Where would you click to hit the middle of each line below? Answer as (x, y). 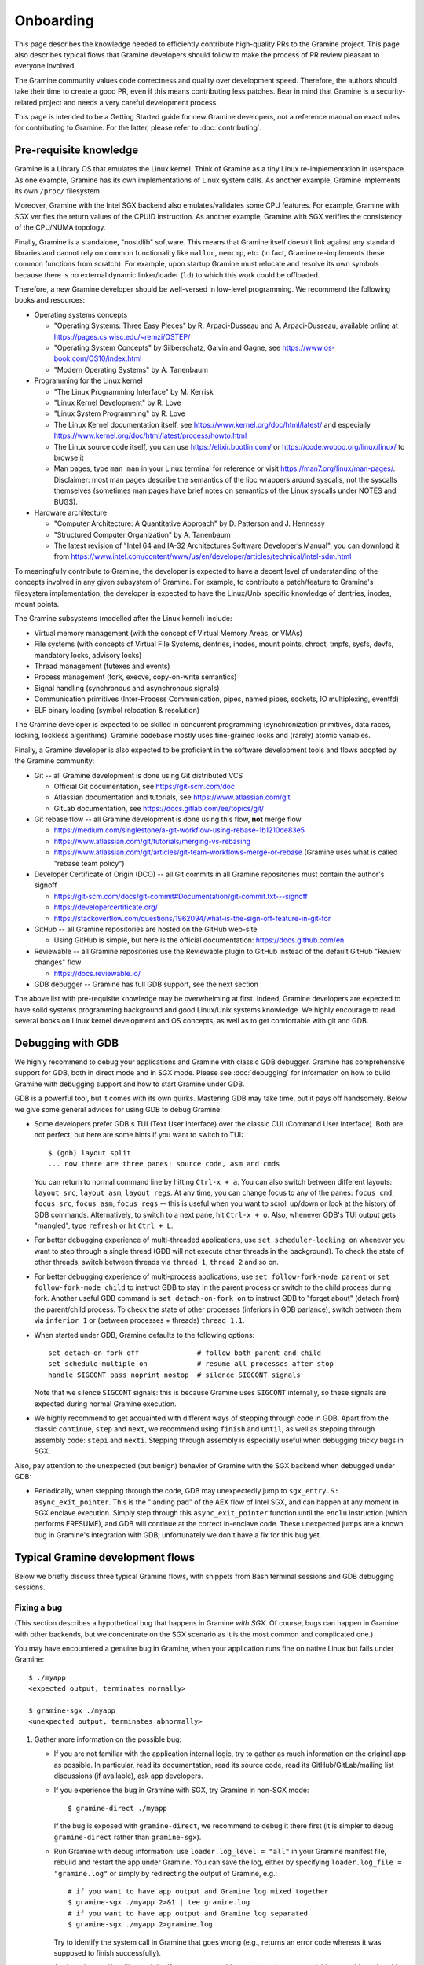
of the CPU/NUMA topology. (60, 227)
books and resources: (50, 300)
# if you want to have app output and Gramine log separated (188, 1913)
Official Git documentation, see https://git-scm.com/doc (144, 786)
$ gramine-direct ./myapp (118, 1808)
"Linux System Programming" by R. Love (120, 413)
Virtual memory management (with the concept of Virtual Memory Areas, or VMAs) (168, 633)
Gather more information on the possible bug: (108, 1739)
